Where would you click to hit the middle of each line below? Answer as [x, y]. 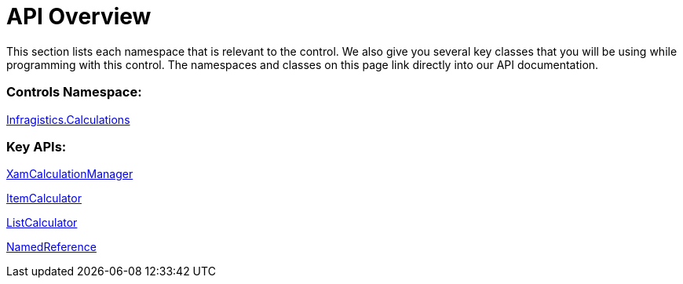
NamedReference [51, 247]
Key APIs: [37, 146]
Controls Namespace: [74, 92]
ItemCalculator [44, 198]
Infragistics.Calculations [68, 119]
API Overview [79, 16]
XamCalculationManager [70, 174]
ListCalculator [42, 223]
